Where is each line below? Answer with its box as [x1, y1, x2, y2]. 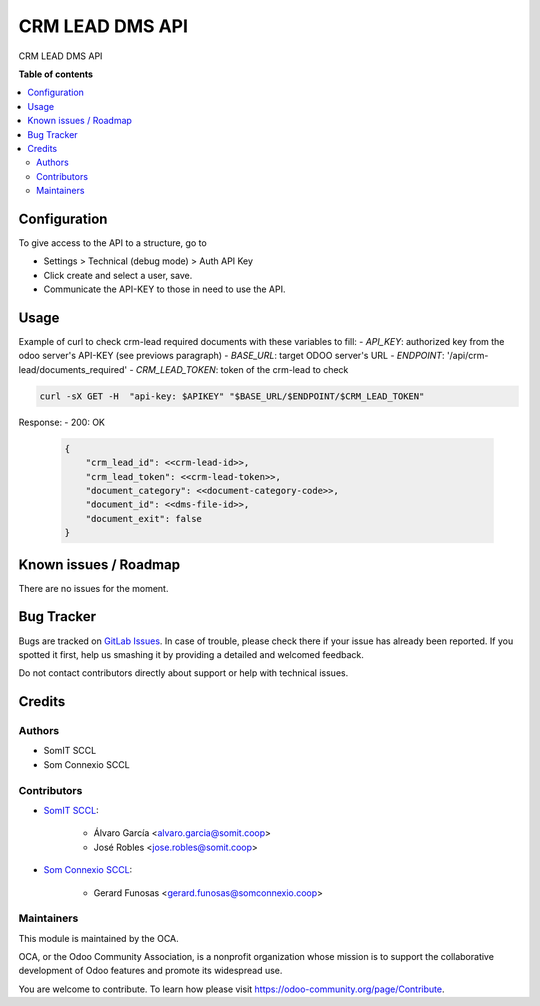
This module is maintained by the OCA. [18, 932, 179, 944]
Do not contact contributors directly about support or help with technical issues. [18, 667, 349, 679]
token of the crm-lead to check [220, 363, 349, 375]
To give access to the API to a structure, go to [18, 236, 207, 249]
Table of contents [18, 68, 94, 80]
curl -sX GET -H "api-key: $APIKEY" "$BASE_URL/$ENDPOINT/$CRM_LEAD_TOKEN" [39, 390, 425, 402]
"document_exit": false [85, 513, 202, 524]
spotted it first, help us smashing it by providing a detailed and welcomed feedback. [18, 648, 364, 660]
